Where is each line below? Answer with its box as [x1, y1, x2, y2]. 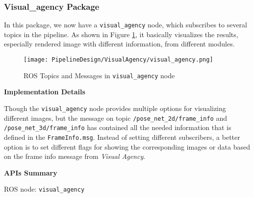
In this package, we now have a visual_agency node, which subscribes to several [4, 20, 247, 30]
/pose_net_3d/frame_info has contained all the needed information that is [4, 122, 231, 132]
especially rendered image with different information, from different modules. [4, 39, 235, 49]
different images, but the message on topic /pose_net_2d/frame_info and [4, 112, 228, 123]
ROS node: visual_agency [4, 184, 85, 194]
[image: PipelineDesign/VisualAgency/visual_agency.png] [24, 56, 213, 64]
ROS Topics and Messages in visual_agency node [24, 70, 175, 80]
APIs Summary [4, 167, 57, 177]
